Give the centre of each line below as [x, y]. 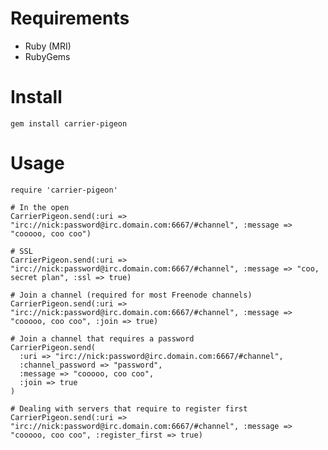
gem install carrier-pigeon [69, 123]
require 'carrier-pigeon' [64, 190]
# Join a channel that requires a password [102, 338]
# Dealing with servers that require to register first [129, 408]
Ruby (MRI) [48, 46]
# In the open [40, 207]
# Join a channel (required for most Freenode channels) [131, 295]
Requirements [70, 18]
